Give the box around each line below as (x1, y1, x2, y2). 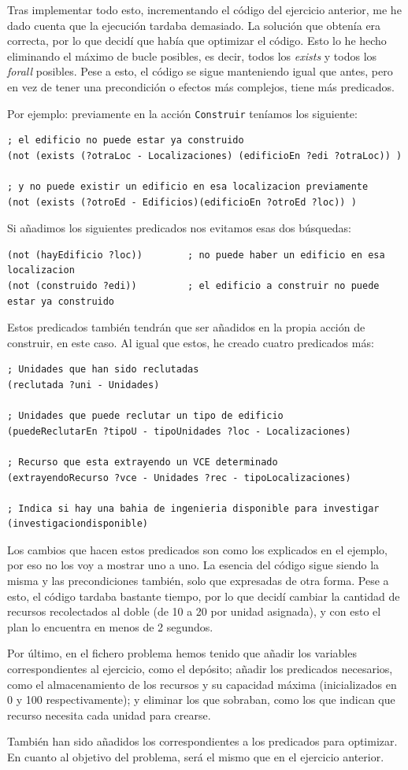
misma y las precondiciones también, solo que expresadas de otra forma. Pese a (7, 572, 389, 589)
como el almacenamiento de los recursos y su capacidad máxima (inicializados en (7, 676, 397, 692)
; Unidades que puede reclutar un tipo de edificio (7, 410, 284, 422)
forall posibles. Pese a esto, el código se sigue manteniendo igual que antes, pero (7, 63, 393, 80)
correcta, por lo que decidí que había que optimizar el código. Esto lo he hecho (7, 32, 387, 49)
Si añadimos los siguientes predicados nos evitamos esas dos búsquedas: (7, 220, 351, 236)
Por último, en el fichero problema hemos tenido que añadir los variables (7, 645, 357, 661)
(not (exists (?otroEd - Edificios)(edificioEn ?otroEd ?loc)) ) (7, 196, 357, 208)
